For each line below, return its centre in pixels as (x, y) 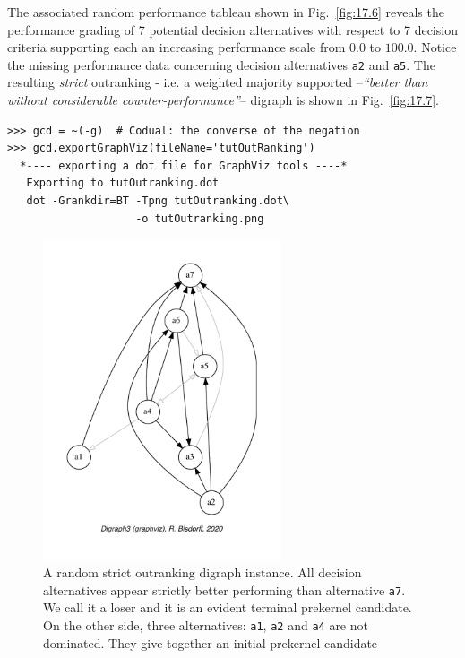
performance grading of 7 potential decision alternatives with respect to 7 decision (232, 29)
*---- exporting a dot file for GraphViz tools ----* (184, 165)
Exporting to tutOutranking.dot (123, 183)
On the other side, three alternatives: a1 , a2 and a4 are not (206, 625)
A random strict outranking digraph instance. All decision (202, 572)
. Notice (435, 47)
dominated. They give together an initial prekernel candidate (211, 642)
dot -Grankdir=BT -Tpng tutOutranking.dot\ (158, 201)
